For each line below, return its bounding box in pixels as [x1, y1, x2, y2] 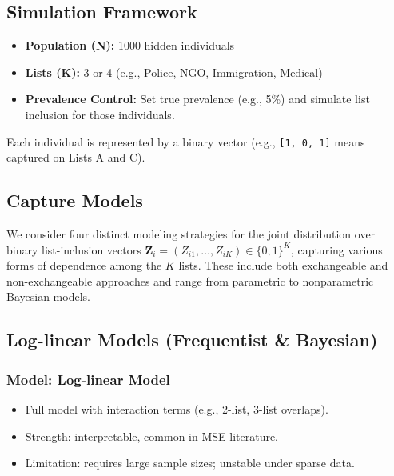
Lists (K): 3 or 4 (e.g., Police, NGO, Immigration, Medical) [25, 63, 323, 80]
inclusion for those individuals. [25, 106, 175, 122]
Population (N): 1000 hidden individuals [25, 37, 235, 54]
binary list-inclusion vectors [6, 241, 141, 258]
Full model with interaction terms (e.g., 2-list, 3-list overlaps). [25, 401, 328, 417]
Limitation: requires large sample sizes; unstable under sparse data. [25, 454, 355, 471]
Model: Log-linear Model [6, 369, 170, 389]
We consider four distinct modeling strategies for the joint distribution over [6, 226, 376, 242]
